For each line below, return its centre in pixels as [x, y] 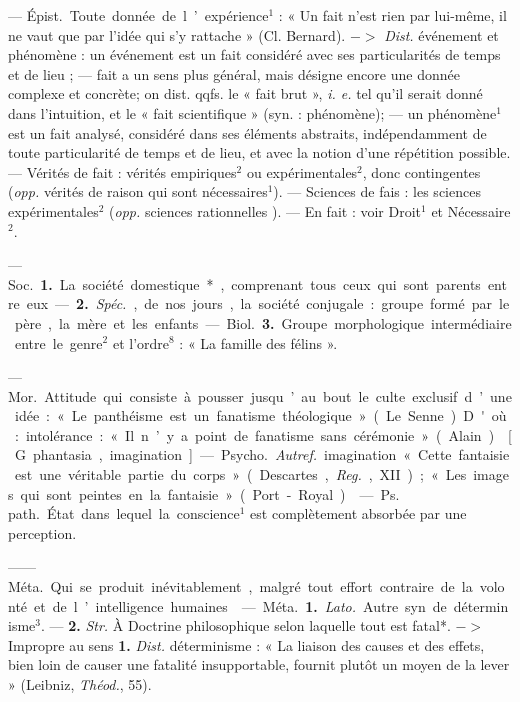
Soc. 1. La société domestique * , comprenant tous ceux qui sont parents [244, 283]
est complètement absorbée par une [358, 513]
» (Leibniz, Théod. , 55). [80, 684]
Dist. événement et [441, 34]
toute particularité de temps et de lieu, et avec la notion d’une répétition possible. [259, 152]
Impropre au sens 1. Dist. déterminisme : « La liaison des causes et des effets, [246, 644]
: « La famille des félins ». [258, 342]
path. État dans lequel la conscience [124, 513]
